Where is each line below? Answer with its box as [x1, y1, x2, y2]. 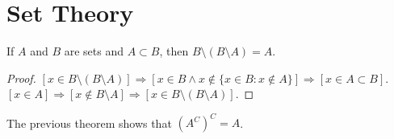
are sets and [64, 43, 124, 59]
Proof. [6, 69, 36, 86]
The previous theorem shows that [6, 114, 172, 131]
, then [159, 43, 189, 59]
